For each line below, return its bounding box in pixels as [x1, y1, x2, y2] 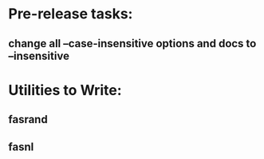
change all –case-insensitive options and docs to [8, 37, 257, 50]
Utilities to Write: [8, 81, 122, 99]
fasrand [8, 113, 48, 126]
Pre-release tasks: [8, 5, 133, 23]
